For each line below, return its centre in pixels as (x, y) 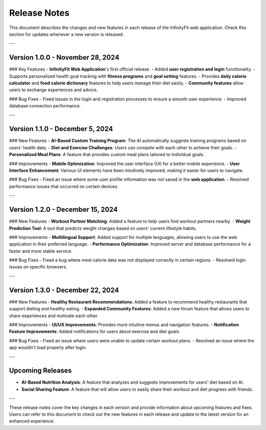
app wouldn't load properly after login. (48, 348)
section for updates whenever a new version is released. (66, 34)
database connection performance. (45, 106)
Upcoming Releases (40, 371)
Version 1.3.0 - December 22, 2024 (64, 290)
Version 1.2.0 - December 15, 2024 (63, 210)
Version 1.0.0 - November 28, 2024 (64, 57)
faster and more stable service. (41, 251)
